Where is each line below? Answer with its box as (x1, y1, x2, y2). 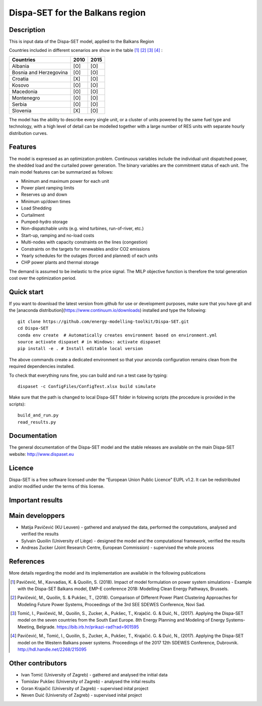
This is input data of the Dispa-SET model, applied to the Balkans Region (9, 39, 154, 45)
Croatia (12, 75, 29, 82)
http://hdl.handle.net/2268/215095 (17, 646, 87, 652)
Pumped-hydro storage (21, 219, 68, 225)
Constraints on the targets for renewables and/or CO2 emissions (21, 246, 150, 252)
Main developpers (9, 512, 65, 520)
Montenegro (12, 95, 40, 101)
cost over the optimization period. (9, 275, 77, 281)
